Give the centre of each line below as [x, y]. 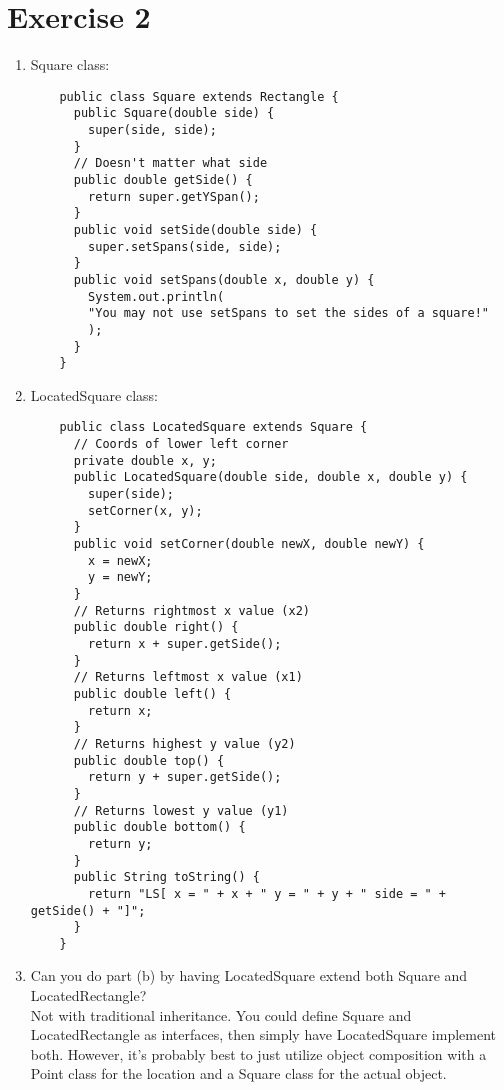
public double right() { [156, 627]
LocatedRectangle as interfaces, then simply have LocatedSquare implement [263, 1034]
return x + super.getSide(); [185, 644]
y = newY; [120, 577]
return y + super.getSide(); [185, 777]
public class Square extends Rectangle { [199, 96]
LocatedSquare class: [94, 394]
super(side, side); [152, 130]
